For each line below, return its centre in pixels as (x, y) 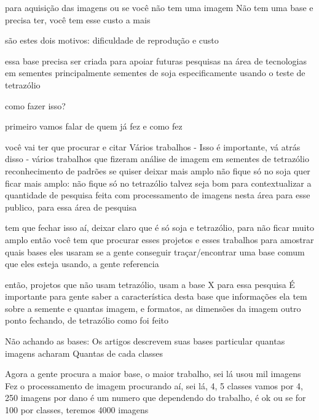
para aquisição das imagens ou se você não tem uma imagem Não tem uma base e (159, 7)
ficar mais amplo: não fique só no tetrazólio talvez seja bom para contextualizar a (158, 183)
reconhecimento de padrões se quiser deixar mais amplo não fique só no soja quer (158, 170)
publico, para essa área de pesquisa (71, 207)
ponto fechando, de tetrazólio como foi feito (87, 320)
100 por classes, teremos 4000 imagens (77, 410)
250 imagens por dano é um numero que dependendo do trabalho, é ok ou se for (156, 398)
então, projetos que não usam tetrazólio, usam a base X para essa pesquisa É (150, 284)
